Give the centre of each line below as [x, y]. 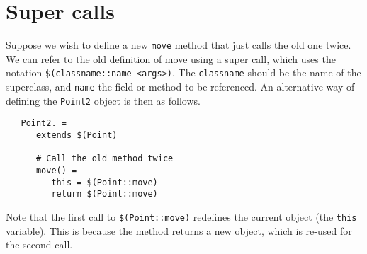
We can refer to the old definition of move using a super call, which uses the [171, 58]
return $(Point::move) [105, 194]
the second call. [39, 244]
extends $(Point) [77, 135]
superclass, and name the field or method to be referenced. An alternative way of [180, 87]
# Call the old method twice [105, 159]
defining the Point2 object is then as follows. [103, 100]
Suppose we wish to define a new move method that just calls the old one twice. [179, 45]
